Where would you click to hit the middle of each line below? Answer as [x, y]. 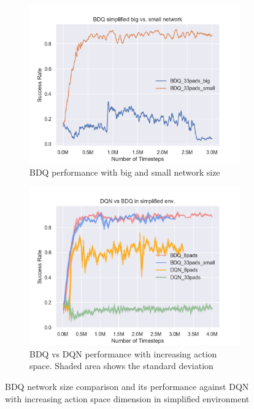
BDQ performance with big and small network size [125, 172]
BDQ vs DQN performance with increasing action [123, 353]
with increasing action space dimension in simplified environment [127, 398]
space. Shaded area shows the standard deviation [121, 366]
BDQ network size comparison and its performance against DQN [127, 386]
